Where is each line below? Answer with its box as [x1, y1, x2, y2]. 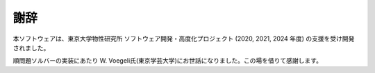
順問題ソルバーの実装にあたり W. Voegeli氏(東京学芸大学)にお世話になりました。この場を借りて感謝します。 [12, 56, 323, 65]
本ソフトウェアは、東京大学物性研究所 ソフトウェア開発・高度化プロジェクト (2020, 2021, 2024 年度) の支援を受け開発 [12, 34, 355, 43]
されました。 [12, 43, 50, 52]
